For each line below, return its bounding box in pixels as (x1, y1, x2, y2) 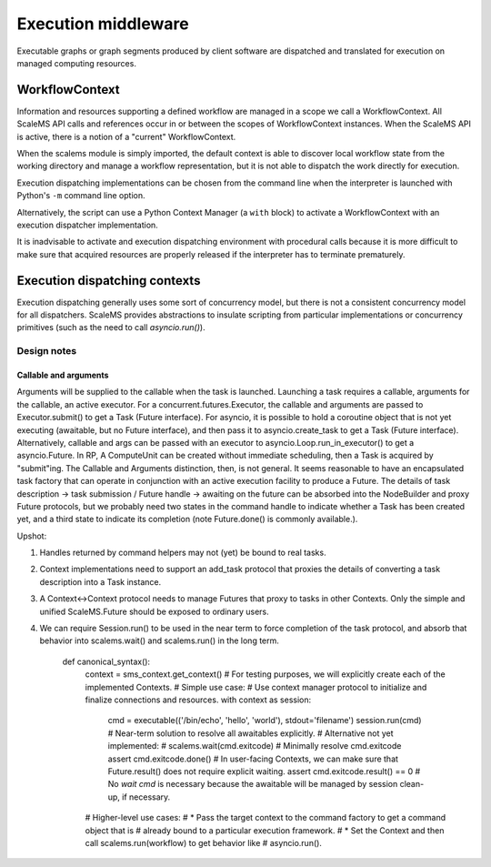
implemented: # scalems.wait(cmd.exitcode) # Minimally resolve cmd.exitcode (107, 741, 402, 751)
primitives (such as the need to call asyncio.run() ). (16, 322, 205, 333)
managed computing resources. (16, 57, 136, 68)
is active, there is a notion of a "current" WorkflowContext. (16, 131, 236, 142)
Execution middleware (16, 14, 190, 34)
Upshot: (16, 530, 47, 541)
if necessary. (121, 791, 171, 802)
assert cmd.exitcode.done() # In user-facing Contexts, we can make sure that (107, 753, 399, 764)
